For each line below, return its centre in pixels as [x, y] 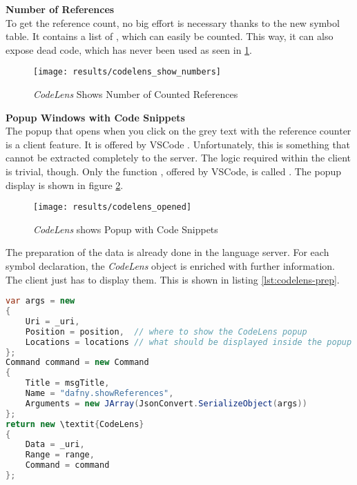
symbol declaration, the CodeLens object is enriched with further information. [171, 266]
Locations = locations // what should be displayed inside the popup [189, 342]
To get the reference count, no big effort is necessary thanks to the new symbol [173, 22]
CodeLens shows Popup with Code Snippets [126, 229]
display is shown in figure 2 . [65, 185]
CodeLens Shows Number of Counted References [136, 94]
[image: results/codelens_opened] [113, 207]
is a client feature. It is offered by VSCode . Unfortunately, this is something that [178, 144]
